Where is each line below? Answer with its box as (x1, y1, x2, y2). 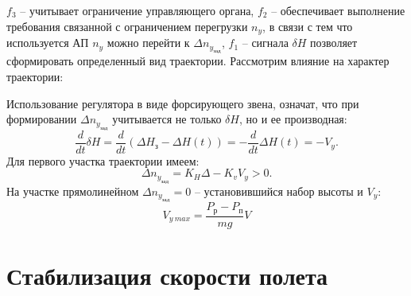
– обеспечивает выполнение (271, 2, 405, 18)
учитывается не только (112, 111, 222, 127)
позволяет (310, 34, 358, 51)
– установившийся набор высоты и (194, 182, 363, 199)
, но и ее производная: (238, 111, 347, 127)
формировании (6, 111, 77, 127)
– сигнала (242, 34, 289, 51)
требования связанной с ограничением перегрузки (6, 18, 248, 34)
